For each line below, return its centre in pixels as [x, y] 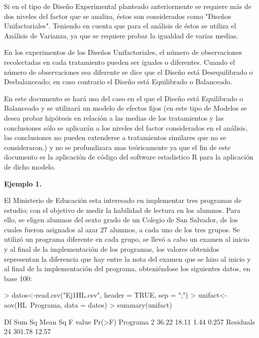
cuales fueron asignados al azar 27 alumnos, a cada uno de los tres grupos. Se [122, 229]
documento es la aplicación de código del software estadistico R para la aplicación [129, 157]
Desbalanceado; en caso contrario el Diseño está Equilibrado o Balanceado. [118, 82]
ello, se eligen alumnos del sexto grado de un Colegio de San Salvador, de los [121, 220]
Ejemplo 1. [23, 183]
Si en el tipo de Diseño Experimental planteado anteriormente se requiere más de [128, 6]
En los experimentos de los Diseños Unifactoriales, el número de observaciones [123, 52]
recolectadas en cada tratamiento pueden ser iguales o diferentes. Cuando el [120, 62]
